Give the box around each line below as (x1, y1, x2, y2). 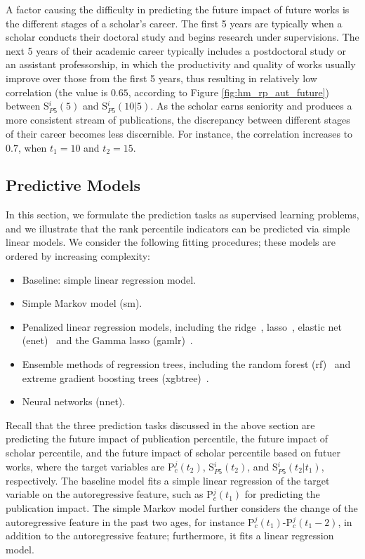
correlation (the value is (6, 84, 108, 99)
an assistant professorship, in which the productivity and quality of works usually (6, 57, 356, 72)
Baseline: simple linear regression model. (22, 272, 196, 287)
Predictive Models (6, 174, 141, 196)
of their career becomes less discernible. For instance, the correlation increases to (6, 126, 353, 140)
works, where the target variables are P (6, 459, 175, 473)
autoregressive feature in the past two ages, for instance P (6, 514, 255, 529)
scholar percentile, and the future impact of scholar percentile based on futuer (6, 445, 340, 460)
